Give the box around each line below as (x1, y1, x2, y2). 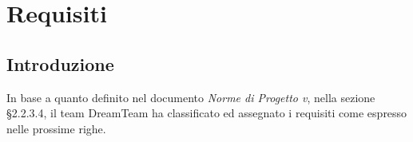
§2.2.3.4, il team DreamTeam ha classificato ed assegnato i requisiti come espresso (6, 105, 407, 121)
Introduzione (6, 51, 114, 76)
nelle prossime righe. (6, 120, 106, 136)
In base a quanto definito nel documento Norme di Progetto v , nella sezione (6, 89, 375, 105)
